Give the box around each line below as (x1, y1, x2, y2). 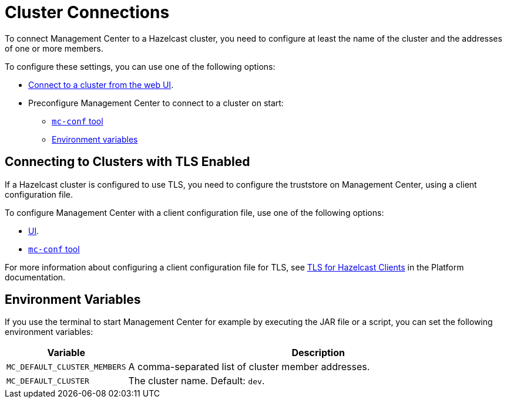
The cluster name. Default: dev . (128, 375, 265, 387)
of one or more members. (5, 43, 103, 53)
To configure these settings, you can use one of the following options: (5, 61, 276, 72)
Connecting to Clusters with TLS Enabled (5, 154, 250, 170)
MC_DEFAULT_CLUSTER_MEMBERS (6, 362, 126, 371)
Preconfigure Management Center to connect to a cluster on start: (28, 97, 284, 108)
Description (291, 347, 345, 359)
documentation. (5, 272, 66, 282)
